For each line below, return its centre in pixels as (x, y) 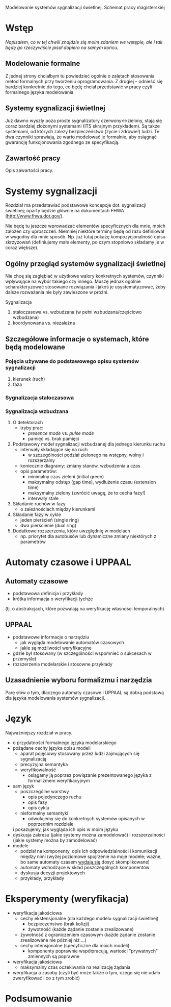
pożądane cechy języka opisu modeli (51, 748)
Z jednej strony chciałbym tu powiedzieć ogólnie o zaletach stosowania (80, 76)
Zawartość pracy (33, 158)
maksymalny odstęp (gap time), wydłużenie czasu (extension (92, 482)
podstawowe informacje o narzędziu (51, 637)
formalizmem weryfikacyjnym (59, 780)
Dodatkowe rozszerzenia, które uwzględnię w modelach (72, 531)
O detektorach (28, 423)
